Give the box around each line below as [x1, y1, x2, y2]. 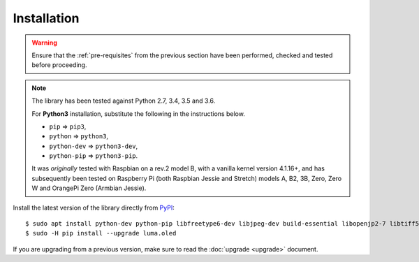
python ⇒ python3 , [49, 132, 108, 140]
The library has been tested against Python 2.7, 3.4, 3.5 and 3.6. [31, 96, 216, 105]
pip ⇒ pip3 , [49, 122, 87, 131]
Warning [31, 38, 57, 47]
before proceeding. [31, 61, 87, 69]
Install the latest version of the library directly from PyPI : [13, 203, 175, 212]
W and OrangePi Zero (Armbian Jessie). [31, 184, 147, 192]
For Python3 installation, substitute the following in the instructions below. [31, 109, 246, 118]
